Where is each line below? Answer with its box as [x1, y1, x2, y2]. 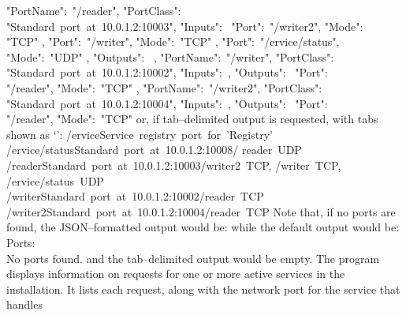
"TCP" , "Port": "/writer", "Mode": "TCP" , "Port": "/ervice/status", [6, 33, 340, 50]
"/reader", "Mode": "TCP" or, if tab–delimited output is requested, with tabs [6, 111, 378, 127]
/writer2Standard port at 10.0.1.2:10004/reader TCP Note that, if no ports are [6, 203, 396, 219]
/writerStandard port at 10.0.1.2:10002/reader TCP [6, 188, 264, 204]
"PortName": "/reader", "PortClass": [6, 2, 181, 18]
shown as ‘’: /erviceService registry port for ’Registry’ [6, 126, 273, 142]
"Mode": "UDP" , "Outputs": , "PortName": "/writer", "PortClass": [6, 48, 334, 65]
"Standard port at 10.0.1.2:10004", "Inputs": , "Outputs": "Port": [6, 95, 328, 111]
